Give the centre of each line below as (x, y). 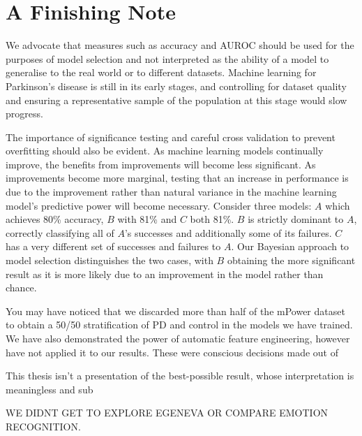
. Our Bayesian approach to (290, 246)
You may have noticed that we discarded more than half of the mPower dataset (175, 311)
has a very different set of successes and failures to (113, 246)
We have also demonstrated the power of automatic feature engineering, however (178, 338)
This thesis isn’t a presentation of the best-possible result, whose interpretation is (180, 376)
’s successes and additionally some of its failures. (228, 232)
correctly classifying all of (60, 232)
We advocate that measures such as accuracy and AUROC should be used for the (180, 45)
